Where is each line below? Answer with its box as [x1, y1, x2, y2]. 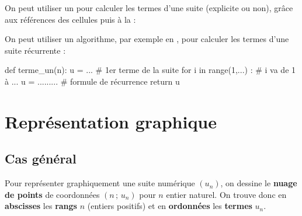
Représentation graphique [5, 109, 217, 133]
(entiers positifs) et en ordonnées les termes [87, 200, 252, 212]
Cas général [5, 149, 77, 168]
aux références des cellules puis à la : [5, 13, 136, 25]
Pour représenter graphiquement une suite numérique [5, 177, 195, 189]
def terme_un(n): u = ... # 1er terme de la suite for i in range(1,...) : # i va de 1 [5, 64, 296, 76]
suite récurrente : [5, 44, 66, 56]
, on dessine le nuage [220, 177, 297, 189]
